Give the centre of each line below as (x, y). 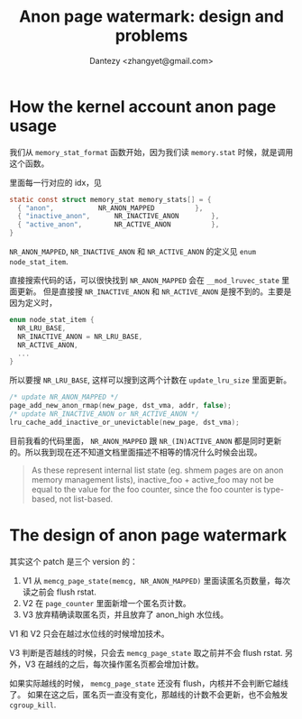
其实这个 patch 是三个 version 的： (73, 561)
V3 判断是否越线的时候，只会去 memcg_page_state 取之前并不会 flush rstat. (146, 652)
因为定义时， (33, 303)
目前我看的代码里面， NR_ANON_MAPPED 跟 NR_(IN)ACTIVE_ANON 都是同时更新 (146, 440)
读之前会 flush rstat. (59, 592)
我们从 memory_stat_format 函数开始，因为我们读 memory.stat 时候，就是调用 (151, 152)
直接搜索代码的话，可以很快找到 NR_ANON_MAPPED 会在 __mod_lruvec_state (144, 281)
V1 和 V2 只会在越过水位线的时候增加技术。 (89, 633)
